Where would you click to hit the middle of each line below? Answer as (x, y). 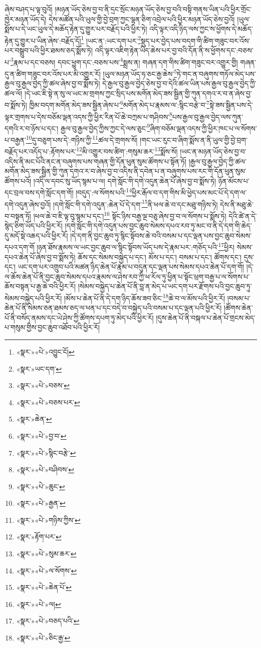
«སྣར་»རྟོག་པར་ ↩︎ (39, 537)
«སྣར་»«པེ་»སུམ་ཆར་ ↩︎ (46, 554)
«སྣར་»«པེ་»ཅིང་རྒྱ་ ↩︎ (43, 638)
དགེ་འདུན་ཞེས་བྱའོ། (28, 204)
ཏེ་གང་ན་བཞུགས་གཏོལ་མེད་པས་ (217, 73)
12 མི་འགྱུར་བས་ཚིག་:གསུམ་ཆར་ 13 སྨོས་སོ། (127, 150)
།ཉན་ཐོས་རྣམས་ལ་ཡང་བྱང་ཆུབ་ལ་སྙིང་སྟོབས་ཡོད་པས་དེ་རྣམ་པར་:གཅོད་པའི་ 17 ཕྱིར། (136, 246)
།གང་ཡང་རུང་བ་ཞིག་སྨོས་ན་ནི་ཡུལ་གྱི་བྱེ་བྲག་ (194, 139)
